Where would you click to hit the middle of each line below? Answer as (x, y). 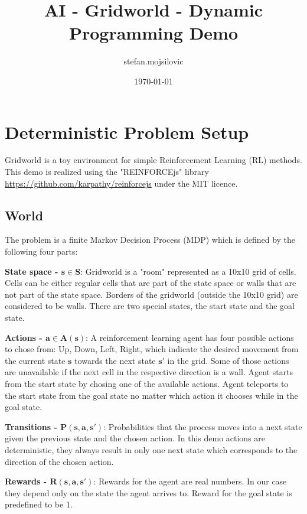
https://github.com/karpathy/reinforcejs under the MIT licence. (121, 183)
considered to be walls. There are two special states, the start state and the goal (150, 306)
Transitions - (31, 426)
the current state (35, 360)
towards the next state (115, 360)
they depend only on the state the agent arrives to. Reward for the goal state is (148, 492)
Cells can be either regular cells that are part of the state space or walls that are (151, 283)
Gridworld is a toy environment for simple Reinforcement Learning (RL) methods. (153, 160)
